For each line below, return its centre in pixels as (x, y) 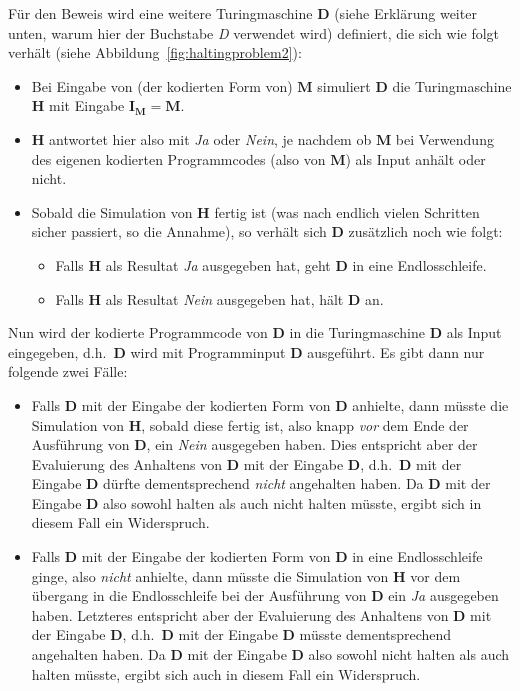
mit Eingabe (87, 105)
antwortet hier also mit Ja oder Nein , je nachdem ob (210, 138)
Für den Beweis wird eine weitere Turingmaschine (160, 13)
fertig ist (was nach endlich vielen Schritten (347, 211)
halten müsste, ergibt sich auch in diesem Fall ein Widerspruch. (226, 673)
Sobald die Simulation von (112, 211)
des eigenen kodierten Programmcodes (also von (178, 158)
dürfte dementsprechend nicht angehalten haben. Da (263, 483)
